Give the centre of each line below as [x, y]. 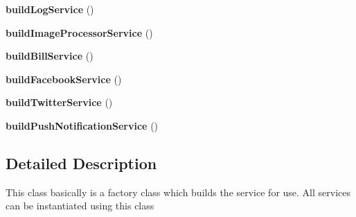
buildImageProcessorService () [79, 32]
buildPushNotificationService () [82, 125]
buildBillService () [50, 56]
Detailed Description [81, 163]
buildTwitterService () [59, 102]
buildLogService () [50, 9]
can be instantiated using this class [80, 206]
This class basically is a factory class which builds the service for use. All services [178, 192]
